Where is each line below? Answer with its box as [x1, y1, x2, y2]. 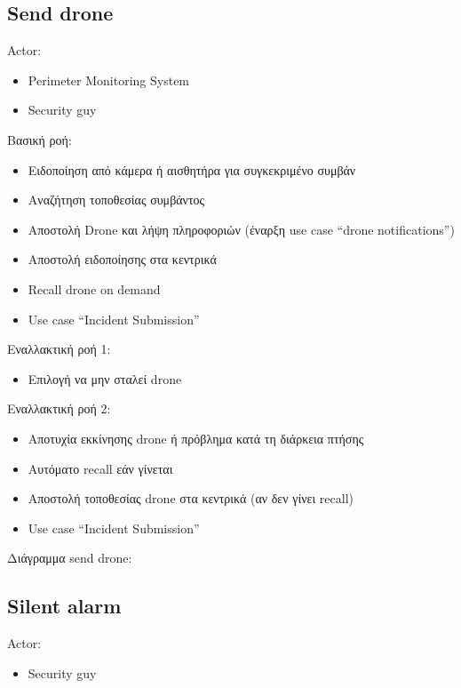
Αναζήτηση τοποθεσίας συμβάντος [28, 190, 205, 209]
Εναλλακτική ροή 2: [7, 399, 111, 418]
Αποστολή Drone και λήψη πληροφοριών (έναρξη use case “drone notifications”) [28, 220, 455, 238]
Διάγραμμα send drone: [7, 548, 132, 567]
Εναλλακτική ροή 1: [7, 340, 111, 358]
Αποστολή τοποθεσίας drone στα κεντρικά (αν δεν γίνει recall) [28, 489, 354, 508]
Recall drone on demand [28, 279, 161, 298]
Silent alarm [7, 592, 122, 620]
